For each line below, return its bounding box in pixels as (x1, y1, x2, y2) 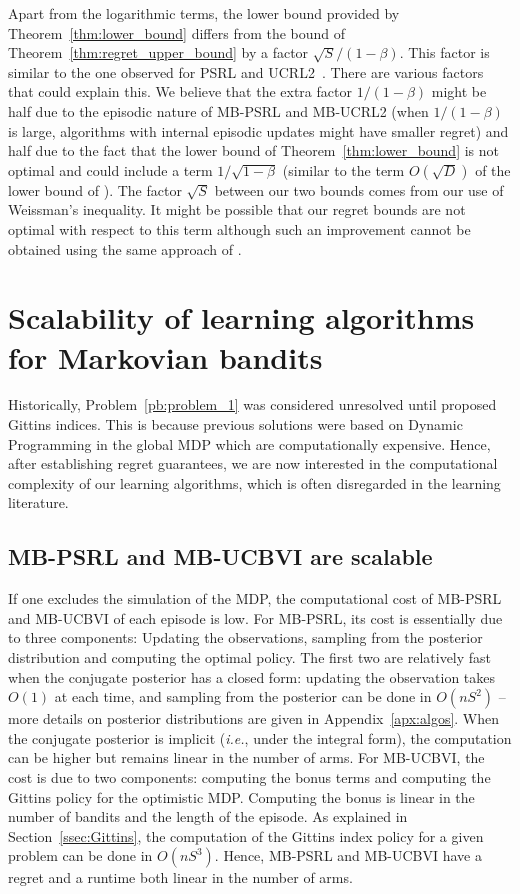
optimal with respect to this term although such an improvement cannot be (8, 218, 471, 239)
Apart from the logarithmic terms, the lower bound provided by (8, 3, 400, 23)
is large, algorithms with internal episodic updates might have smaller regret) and (8, 120, 509, 141)
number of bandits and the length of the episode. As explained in (8, 806, 408, 827)
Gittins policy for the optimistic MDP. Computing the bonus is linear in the (8, 786, 475, 807)
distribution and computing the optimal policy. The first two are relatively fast (8, 646, 492, 667)
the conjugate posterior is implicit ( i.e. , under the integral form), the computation (8, 727, 512, 748)
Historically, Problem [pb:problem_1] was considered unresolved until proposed (8, 394, 497, 415)
